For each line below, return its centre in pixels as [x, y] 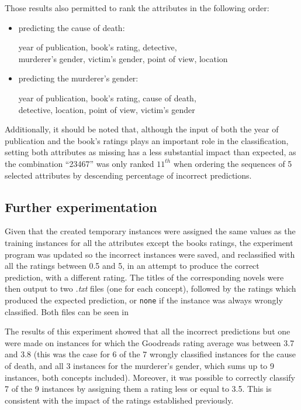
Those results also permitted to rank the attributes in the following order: [137, 8]
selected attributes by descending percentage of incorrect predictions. [128, 175]
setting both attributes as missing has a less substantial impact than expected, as [150, 152]
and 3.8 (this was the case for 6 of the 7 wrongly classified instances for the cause [150, 354]
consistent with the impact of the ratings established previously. [119, 400]
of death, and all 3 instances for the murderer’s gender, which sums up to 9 [140, 365]
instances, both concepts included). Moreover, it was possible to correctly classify [150, 377]
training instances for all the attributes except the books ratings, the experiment [149, 242]
